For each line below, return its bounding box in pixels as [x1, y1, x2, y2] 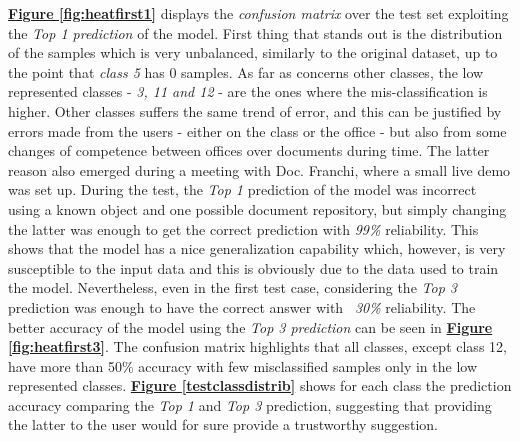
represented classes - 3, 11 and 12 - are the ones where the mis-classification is [8, 81, 488, 102]
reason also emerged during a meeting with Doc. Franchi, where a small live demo [8, 159, 511, 180]
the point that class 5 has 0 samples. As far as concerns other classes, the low [8, 61, 484, 82]
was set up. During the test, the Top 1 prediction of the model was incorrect [8, 179, 477, 200]
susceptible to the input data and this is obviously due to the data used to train [8, 257, 499, 278]
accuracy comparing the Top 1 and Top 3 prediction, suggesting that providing [8, 394, 492, 415]
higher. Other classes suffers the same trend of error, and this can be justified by [8, 100, 502, 121]
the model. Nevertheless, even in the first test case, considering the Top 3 [8, 277, 457, 298]
